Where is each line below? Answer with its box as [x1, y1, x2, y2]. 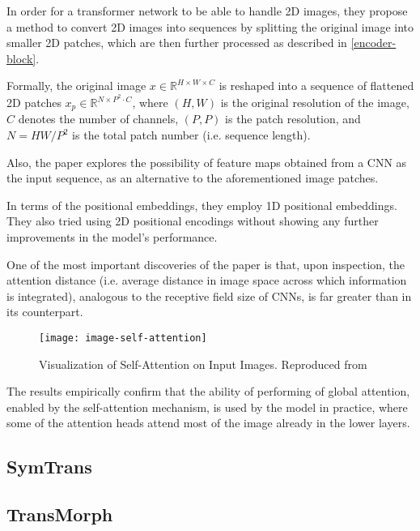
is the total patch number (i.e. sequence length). [72, 126, 311, 143]
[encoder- [350, 34, 397, 51]
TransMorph [6, 502, 113, 527]
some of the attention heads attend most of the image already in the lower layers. [6, 414, 410, 431]
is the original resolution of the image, [220, 94, 409, 111]
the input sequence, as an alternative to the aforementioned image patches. [6, 169, 379, 186]
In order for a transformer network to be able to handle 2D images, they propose [6, 2, 408, 19]
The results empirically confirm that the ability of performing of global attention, [6, 383, 410, 400]
